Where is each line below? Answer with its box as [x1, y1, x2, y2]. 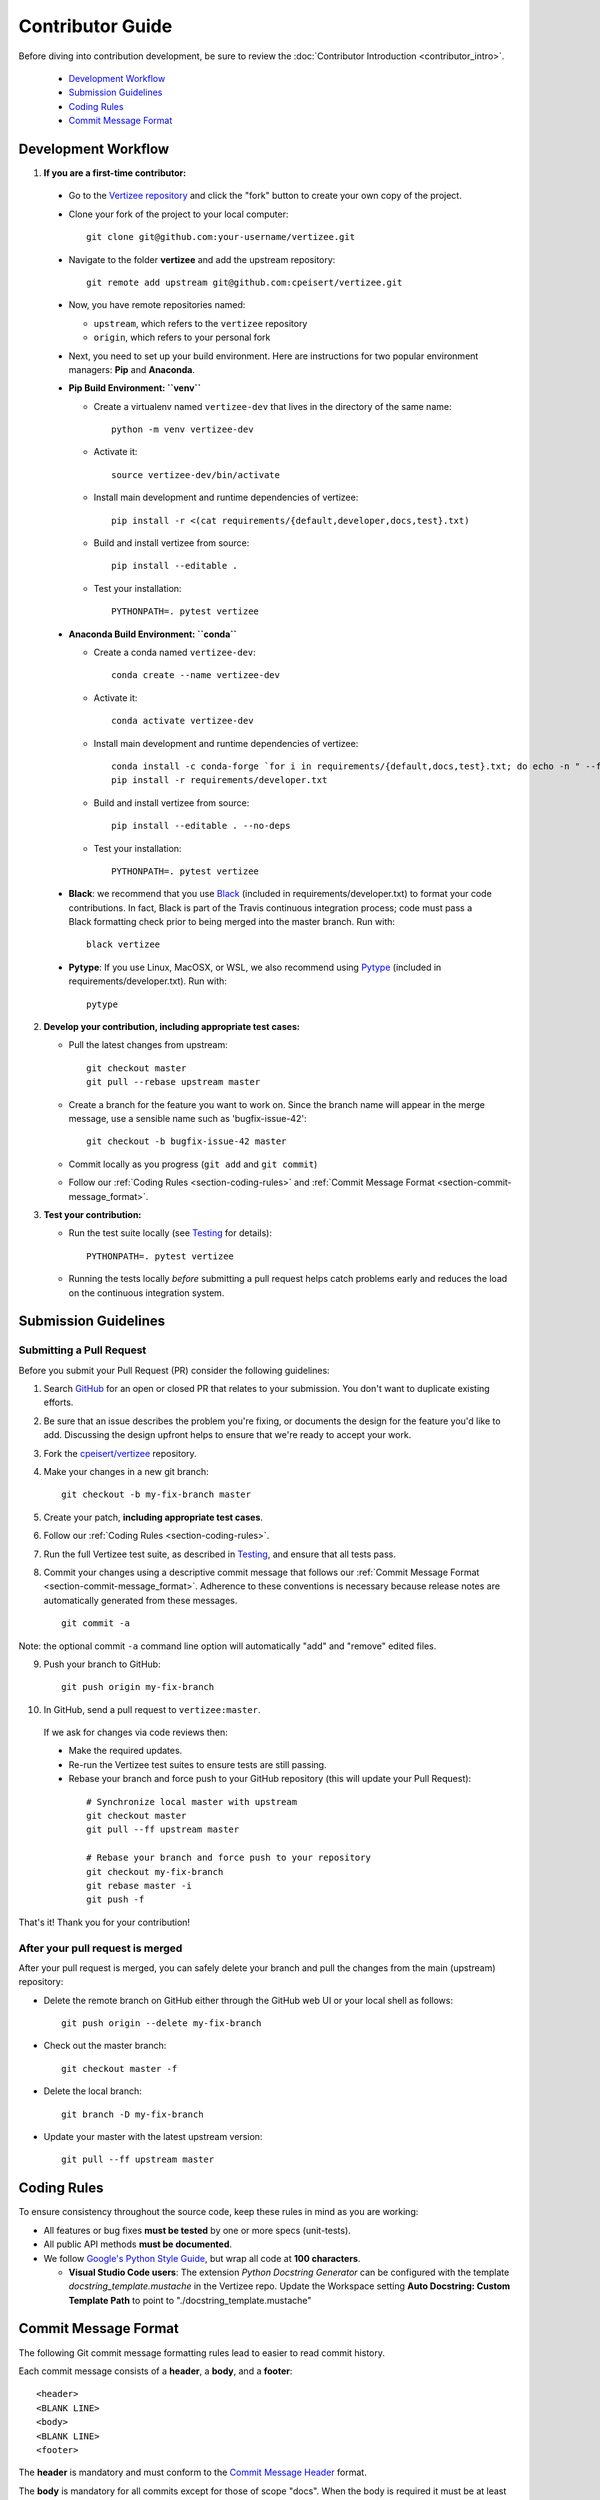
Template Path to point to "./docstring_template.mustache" [68, 2294, 312, 2306]
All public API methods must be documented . [43, 2238, 233, 2250]
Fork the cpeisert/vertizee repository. [43, 1447, 197, 1459]
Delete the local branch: [43, 2085, 142, 2097]
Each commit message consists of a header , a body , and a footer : [18, 2365, 293, 2377]
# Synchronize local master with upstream [86, 1796, 298, 1807]
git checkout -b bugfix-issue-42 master [86, 1136, 287, 1147]
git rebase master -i [86, 1880, 192, 1891]
